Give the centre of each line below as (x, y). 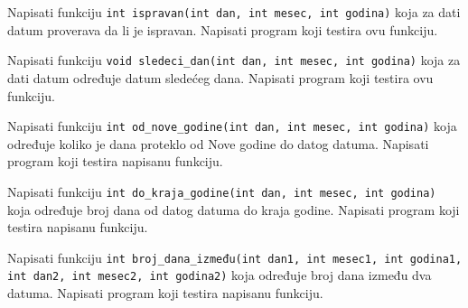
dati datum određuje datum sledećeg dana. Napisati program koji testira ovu (220, 77)
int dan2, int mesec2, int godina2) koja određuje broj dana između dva (220, 275)
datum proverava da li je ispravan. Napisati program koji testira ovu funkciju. (223, 29)
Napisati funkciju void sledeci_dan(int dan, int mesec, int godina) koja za (234, 60)
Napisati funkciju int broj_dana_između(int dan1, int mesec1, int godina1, (235, 257)
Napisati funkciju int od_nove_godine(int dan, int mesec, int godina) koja (232, 126)
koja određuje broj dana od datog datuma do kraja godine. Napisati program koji (234, 209)
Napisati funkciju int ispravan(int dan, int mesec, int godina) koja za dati (234, 12)
